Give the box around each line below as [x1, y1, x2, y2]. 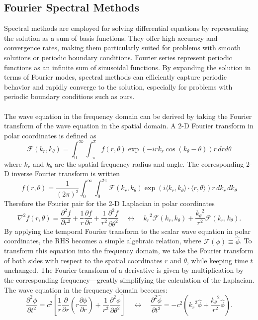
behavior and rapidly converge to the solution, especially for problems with [4, 81, 233, 92]
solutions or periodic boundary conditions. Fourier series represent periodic [4, 52, 232, 62]
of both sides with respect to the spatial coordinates [4, 255, 163, 265]
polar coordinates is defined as [4, 130, 96, 140]
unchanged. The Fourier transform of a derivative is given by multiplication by [4, 265, 244, 275]
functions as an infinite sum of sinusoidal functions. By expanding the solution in [4, 62, 251, 72]
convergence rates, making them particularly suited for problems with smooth [4, 42, 241, 53]
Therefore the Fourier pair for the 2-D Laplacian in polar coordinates [4, 198, 215, 209]
